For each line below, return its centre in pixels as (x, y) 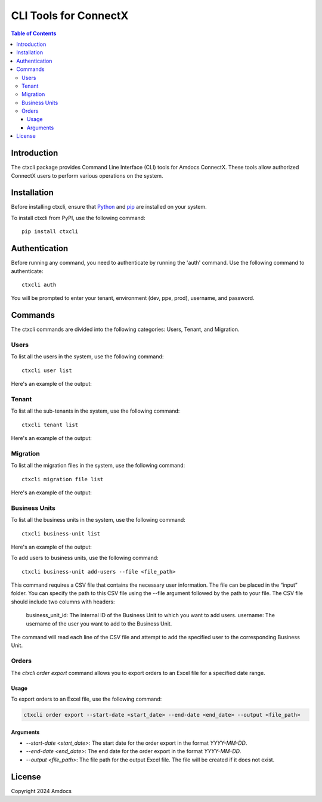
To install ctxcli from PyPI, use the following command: (78, 218)
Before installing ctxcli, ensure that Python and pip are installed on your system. (109, 207)
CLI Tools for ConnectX (70, 16)
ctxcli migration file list (63, 479)
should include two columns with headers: (63, 602)
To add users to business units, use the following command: (85, 558)
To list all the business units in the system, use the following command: (98, 520)
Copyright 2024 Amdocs (41, 791)
